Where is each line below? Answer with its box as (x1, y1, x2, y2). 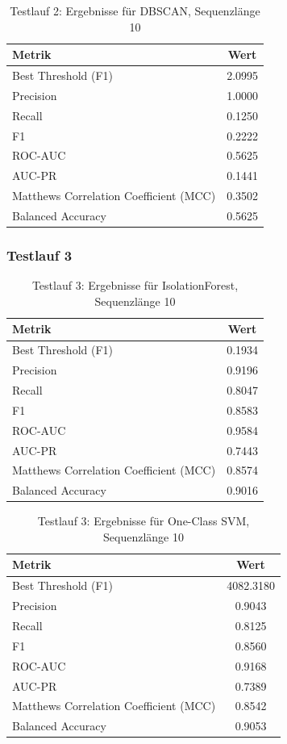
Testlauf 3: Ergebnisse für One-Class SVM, (37, 512, 250, 529)
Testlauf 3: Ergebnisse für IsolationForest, (31, 277, 239, 294)
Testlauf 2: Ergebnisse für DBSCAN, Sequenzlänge (10, 2, 260, 19)
